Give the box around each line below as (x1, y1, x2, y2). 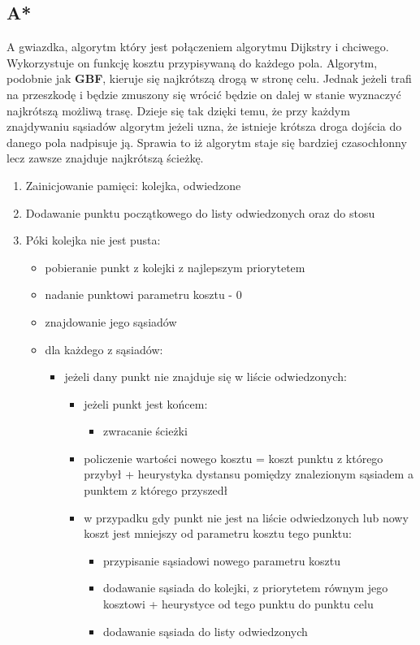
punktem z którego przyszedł (84, 482, 228, 499)
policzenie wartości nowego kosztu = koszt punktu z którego (84, 449, 383, 466)
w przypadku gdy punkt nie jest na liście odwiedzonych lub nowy (84, 509, 409, 526)
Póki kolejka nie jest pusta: (25, 232, 161, 249)
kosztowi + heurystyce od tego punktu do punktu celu (102, 595, 374, 613)
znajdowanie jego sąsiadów (45, 313, 177, 330)
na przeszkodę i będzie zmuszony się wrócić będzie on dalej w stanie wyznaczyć (6, 85, 401, 102)
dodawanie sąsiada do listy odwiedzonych (102, 622, 308, 639)
